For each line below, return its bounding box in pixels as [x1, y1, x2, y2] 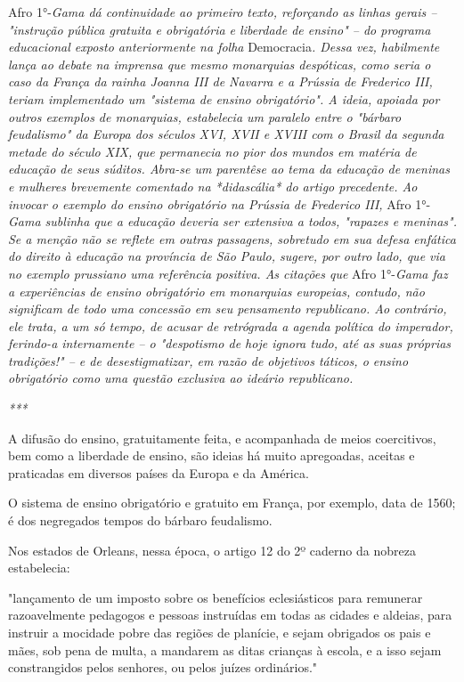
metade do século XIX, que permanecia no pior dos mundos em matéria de [8, 142, 417, 160]
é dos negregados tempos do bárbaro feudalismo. [8, 511, 273, 530]
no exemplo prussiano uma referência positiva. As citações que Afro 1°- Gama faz [8, 264, 448, 282]
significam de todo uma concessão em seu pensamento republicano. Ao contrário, [8, 299, 447, 318]
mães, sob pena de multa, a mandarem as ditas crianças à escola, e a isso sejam [8, 640, 442, 659]
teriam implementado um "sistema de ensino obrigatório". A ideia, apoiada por [8, 89, 440, 108]
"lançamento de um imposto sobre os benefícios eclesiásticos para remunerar [8, 588, 423, 606]
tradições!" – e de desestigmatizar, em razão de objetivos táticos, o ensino [8, 351, 409, 369]
